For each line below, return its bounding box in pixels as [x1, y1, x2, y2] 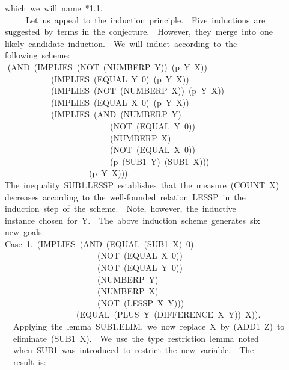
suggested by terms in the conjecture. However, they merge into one [4, 25, 273, 38]
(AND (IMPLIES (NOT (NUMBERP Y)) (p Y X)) [7, 60, 207, 73]
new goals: [4, 226, 44, 238]
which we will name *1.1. [4, 2, 103, 14]
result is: [13, 355, 46, 368]
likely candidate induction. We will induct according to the [4, 37, 237, 49]
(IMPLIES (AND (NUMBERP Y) [50, 108, 181, 120]
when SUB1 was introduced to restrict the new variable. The [13, 344, 254, 356]
